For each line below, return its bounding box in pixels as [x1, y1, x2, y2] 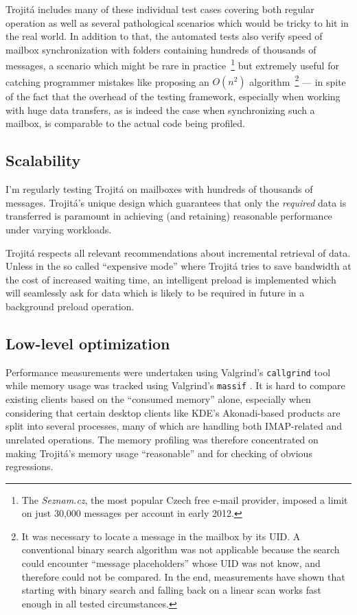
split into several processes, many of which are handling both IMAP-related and [5, 419, 342, 433]
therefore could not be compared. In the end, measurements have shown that [21, 569, 345, 583]
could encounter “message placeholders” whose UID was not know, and [21, 556, 321, 570]
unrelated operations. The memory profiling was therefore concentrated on [5, 432, 319, 446]
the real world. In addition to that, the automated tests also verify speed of [5, 29, 323, 43]
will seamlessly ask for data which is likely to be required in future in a [5, 286, 305, 300]
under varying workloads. [5, 222, 112, 237]
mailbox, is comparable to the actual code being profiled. [5, 116, 246, 130]
